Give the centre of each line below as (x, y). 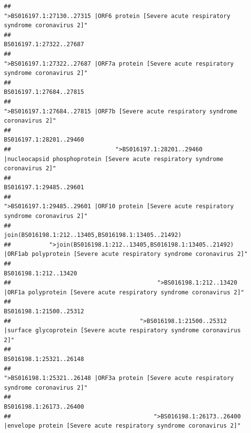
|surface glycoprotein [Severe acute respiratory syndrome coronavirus (122, 331)
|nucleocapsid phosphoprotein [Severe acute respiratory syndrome (114, 159)
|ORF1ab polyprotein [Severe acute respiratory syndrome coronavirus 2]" (126, 254)
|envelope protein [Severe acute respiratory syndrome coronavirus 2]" (122, 426)
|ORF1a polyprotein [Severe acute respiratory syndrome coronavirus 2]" (124, 292)
